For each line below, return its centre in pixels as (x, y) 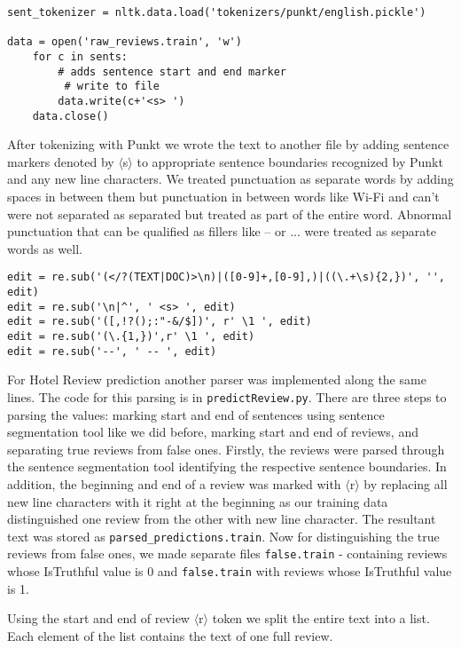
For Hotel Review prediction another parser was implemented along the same (217, 379)
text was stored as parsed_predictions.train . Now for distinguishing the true (223, 536)
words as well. (45, 248)
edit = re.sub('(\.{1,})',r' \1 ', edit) (131, 337)
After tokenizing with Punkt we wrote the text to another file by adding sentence (228, 144)
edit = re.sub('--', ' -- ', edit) (112, 351)
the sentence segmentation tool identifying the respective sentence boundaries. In (227, 466)
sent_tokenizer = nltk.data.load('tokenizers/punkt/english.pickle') (217, 12)
